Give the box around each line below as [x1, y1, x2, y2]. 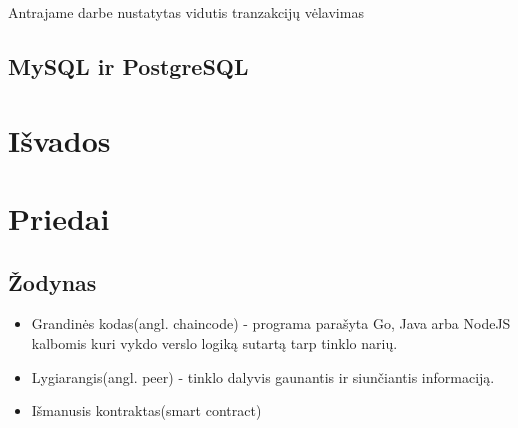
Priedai [8, 197, 110, 238]
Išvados [8, 119, 111, 160]
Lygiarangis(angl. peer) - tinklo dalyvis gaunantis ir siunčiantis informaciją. [31, 366, 495, 387]
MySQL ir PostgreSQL [8, 50, 249, 81]
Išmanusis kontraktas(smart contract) [31, 400, 262, 421]
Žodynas [8, 266, 97, 297]
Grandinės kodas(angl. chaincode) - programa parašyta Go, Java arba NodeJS [31, 313, 511, 334]
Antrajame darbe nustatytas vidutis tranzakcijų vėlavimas [8, 2, 364, 22]
